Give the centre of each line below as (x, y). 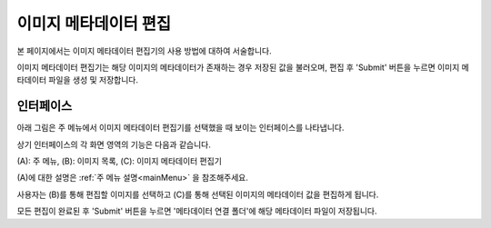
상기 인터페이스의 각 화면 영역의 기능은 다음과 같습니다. (114, 144)
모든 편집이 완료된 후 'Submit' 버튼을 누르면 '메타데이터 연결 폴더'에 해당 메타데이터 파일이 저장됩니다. (197, 211)
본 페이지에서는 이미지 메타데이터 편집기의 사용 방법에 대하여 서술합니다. (144, 51)
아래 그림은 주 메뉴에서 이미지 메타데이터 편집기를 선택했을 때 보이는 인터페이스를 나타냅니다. (180, 128)
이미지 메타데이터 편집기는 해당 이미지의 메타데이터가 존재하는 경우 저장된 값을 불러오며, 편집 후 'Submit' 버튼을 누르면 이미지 (238, 67)
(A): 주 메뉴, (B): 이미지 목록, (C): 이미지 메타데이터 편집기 (120, 161)
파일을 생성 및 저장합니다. (93, 80)
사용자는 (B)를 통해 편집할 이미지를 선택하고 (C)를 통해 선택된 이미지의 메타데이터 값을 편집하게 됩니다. (198, 194)
